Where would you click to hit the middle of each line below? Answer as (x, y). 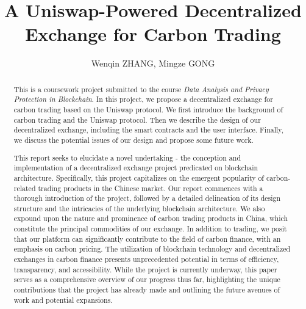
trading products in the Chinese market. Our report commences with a (151, 188)
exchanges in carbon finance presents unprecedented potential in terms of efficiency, (146, 259)
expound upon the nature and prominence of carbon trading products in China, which (151, 218)
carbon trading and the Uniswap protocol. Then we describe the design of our (137, 119)
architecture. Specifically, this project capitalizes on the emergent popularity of (139, 177)
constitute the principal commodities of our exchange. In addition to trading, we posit (150, 229)
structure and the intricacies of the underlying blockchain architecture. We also (139, 208)
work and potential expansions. (63, 300)
